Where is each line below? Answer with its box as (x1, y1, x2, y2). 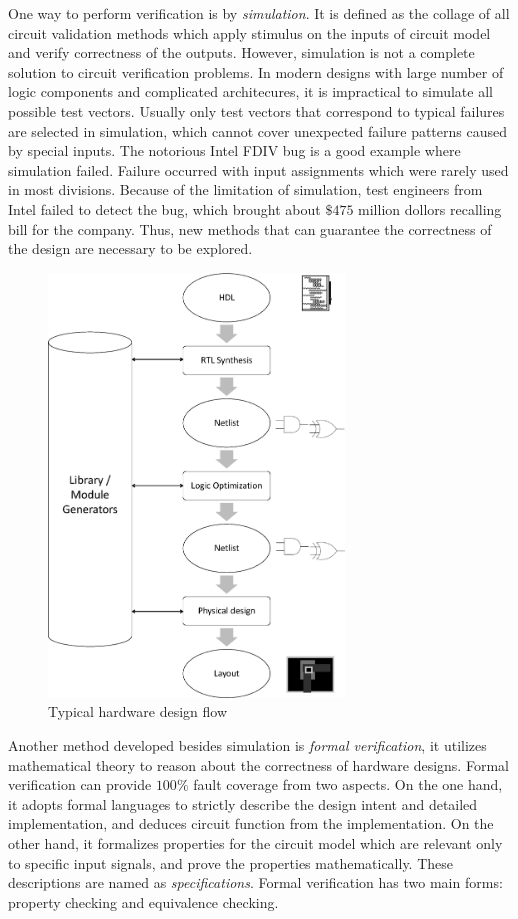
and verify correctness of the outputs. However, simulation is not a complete (8, 42, 475, 63)
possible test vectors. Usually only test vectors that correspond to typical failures (8, 100, 505, 121)
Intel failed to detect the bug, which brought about (8, 198, 321, 219)
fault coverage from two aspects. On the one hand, (193, 774, 503, 795)
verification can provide (8, 774, 152, 795)
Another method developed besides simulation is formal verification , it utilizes (8, 734, 487, 755)
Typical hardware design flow (48, 701, 228, 722)
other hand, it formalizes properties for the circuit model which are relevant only (8, 832, 503, 853)
